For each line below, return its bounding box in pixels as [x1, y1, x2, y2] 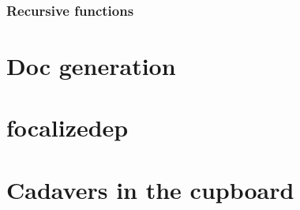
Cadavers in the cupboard [6, 173, 294, 205]
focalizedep [6, 111, 129, 144]
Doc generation [6, 50, 176, 82]
